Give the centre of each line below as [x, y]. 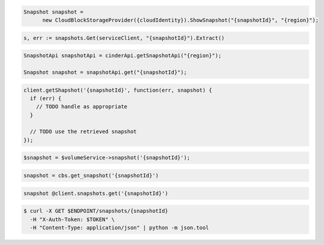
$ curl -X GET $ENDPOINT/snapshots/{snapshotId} [96, 211]
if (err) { [46, 98]
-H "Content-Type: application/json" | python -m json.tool [119, 227]
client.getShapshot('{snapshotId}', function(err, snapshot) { [118, 90]
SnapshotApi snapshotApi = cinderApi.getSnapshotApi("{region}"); [122, 56]
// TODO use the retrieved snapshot [83, 132]
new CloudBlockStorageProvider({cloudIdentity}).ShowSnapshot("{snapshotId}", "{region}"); [180, 20]
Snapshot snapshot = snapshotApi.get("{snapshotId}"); [105, 72]
